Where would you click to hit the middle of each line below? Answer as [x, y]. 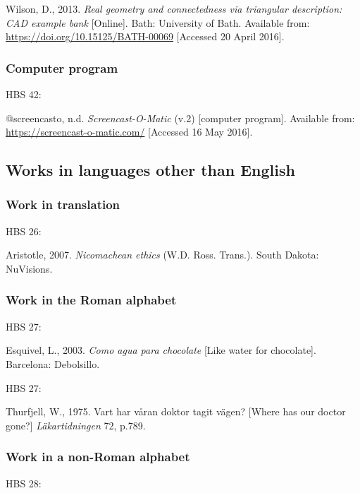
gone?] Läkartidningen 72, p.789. [76, 425]
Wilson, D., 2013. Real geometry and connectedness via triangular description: [174, 8]
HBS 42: [24, 94]
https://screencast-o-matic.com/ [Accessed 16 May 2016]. [129, 132]
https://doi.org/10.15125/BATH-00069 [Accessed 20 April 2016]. [145, 36]
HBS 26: [24, 231]
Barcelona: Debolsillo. [53, 363]
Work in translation [63, 204]
